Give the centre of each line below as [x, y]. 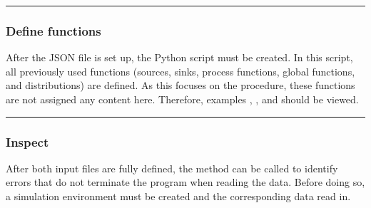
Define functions [54, 30]
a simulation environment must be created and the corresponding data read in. [178, 196]
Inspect [27, 141]
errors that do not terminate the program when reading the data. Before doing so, [185, 182]
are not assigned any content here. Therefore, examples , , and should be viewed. [182, 99]
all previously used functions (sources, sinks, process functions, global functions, [181, 71]
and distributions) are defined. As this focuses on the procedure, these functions [181, 85]
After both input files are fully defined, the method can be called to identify [172, 168]
